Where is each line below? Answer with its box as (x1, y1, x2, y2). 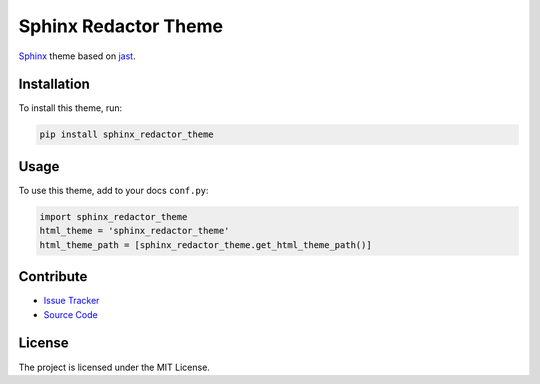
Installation (18, 76, 90, 93)
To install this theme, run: (18, 102, 123, 114)
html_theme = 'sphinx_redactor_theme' (39, 225, 230, 237)
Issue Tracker (43, 295, 100, 307)
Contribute (18, 268, 88, 285)
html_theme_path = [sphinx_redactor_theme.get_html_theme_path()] (39, 239, 372, 250)
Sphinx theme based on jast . (18, 50, 136, 62)
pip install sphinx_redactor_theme (39, 129, 214, 140)
